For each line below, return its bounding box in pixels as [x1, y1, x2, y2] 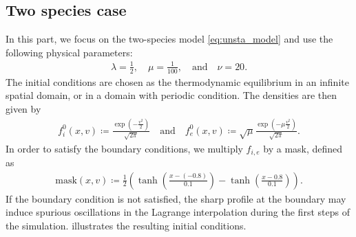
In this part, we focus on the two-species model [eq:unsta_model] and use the [6, 32, 333, 46]
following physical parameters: [6, 45, 133, 59]
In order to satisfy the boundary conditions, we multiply [6, 141, 243, 155]
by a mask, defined [263, 141, 343, 155]
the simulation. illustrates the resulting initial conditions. [6, 218, 247, 232]
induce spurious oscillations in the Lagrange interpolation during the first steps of [6, 205, 350, 219]
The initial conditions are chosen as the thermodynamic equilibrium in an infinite [6, 74, 349, 89]
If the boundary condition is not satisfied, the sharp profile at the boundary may [6, 191, 346, 205]
